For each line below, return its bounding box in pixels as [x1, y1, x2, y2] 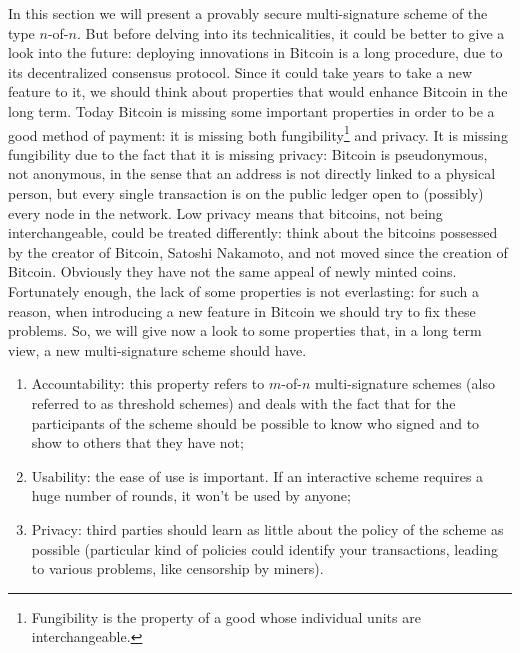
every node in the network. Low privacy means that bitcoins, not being [8, 202, 443, 223]
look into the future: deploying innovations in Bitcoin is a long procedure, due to [8, 42, 503, 63]
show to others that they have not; [31, 432, 244, 453]
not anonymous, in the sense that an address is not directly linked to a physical [8, 163, 496, 184]
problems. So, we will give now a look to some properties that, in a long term [8, 320, 482, 341]
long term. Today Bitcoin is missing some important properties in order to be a [8, 100, 495, 121]
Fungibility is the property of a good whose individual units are [31, 606, 421, 627]
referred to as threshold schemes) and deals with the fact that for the [31, 392, 456, 413]
